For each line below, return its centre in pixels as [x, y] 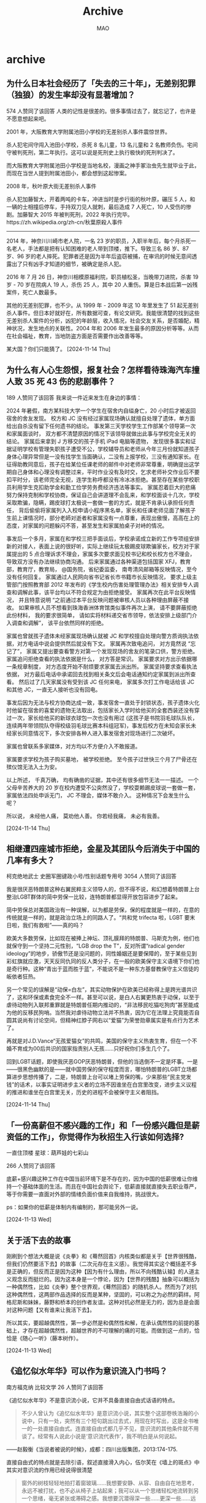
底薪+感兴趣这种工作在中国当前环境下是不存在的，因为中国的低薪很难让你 [100, 1179]
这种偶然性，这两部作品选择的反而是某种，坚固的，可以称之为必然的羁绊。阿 [103, 1294]
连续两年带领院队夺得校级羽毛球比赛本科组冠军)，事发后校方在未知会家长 [99, 725]
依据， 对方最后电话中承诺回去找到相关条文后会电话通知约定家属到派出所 [98, 674]
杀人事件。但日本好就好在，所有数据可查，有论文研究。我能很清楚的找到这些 [103, 313]
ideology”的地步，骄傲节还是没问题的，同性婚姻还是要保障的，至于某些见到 [102, 954]
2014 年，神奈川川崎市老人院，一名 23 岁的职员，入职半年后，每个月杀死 [99, 241]
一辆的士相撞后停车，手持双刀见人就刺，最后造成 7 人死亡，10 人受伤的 [96, 207]
